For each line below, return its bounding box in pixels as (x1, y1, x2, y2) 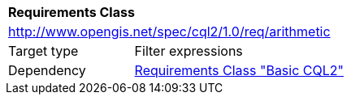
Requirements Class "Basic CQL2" (134, 62, 344, 78)
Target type (8, 43, 79, 59)
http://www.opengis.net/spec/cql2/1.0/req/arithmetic (8, 23, 331, 40)
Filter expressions (134, 43, 243, 59)
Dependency (8, 62, 86, 78)
